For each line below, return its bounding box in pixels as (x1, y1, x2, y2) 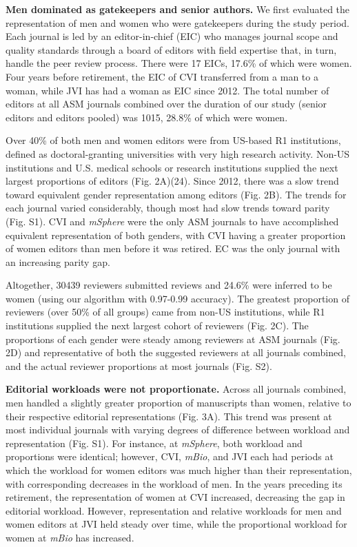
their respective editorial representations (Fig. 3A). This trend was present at (6, 409, 332, 423)
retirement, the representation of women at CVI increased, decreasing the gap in (6, 490, 345, 504)
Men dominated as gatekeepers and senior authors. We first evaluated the (6, 2, 350, 16)
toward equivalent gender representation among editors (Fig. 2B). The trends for (6, 187, 347, 201)
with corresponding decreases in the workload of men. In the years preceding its (6, 476, 343, 491)
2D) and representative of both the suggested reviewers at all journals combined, (6, 345, 346, 360)
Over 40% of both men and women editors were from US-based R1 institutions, (6, 133, 341, 147)
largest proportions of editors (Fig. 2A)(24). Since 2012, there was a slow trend (6, 174, 339, 188)
